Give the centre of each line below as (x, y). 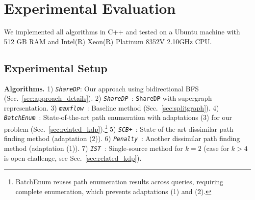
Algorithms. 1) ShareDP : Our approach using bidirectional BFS (102, 88)
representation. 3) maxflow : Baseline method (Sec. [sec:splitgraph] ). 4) (112, 107)
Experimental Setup (56, 68)
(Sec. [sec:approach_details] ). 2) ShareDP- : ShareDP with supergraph (108, 98)
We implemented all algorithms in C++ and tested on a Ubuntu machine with (122, 32)
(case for (217, 148)
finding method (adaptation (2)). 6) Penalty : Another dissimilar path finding (122, 138)
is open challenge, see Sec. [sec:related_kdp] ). (73, 157)
